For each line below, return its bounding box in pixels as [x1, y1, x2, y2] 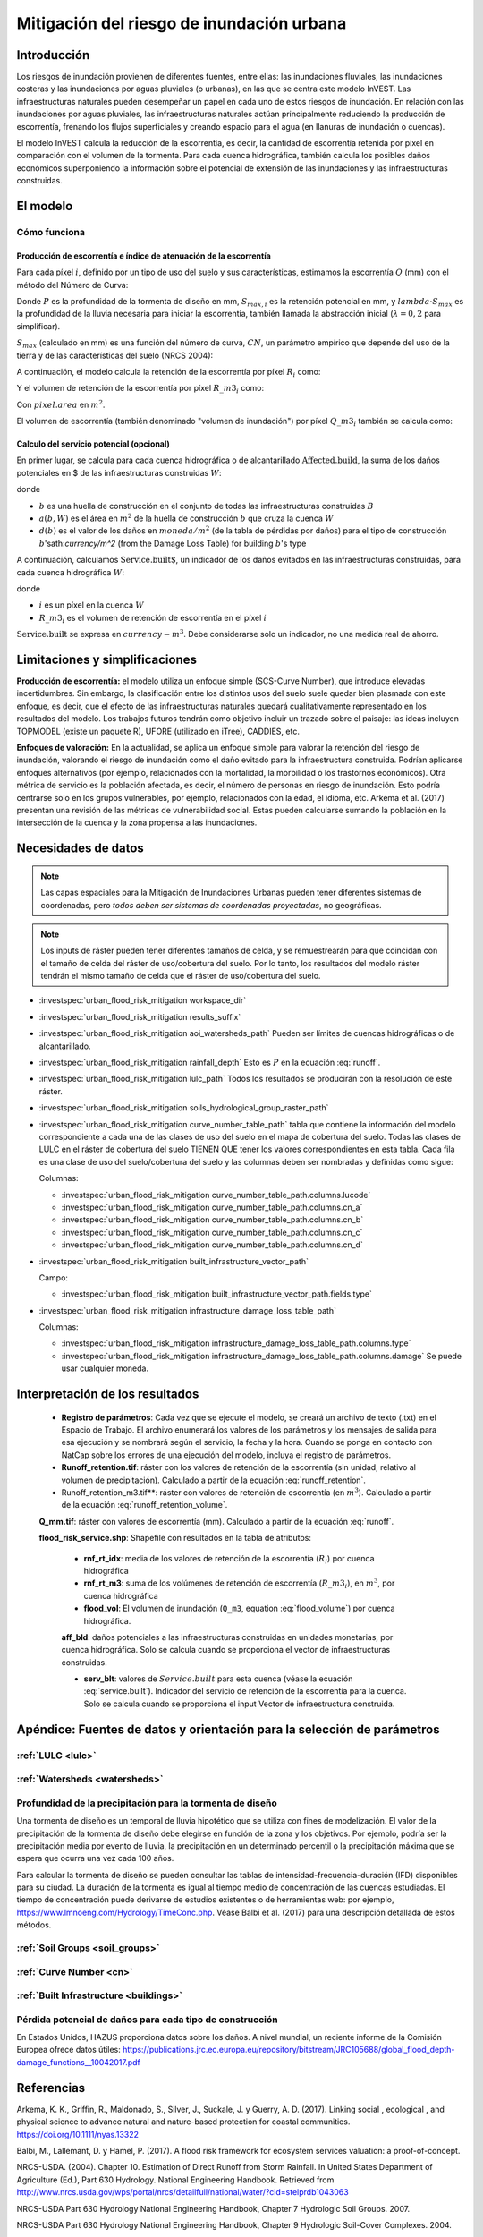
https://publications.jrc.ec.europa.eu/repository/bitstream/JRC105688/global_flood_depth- [122, 2045, 455, 2055]
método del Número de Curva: [16, 279, 129, 290]
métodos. [16, 1919, 52, 1930]
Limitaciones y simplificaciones [16, 651, 197, 667]
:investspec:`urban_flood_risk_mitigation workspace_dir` [38, 995, 246, 1006]
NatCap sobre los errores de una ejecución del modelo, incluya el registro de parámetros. [61, 1450, 392, 1460]
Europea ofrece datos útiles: [16, 2045, 121, 2055]
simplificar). [16, 320, 61, 331]
